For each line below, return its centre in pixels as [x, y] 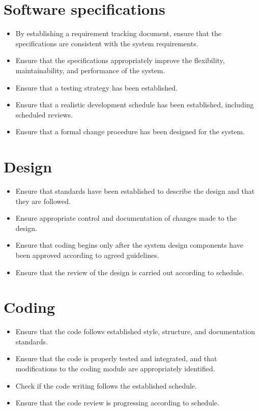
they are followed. [43, 201]
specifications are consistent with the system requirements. [107, 43]
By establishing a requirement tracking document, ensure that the [119, 33]
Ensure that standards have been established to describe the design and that [135, 191]
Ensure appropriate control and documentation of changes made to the [126, 218]
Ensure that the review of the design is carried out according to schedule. [130, 272]
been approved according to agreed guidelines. [87, 255]
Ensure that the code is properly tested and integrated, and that [116, 358]
